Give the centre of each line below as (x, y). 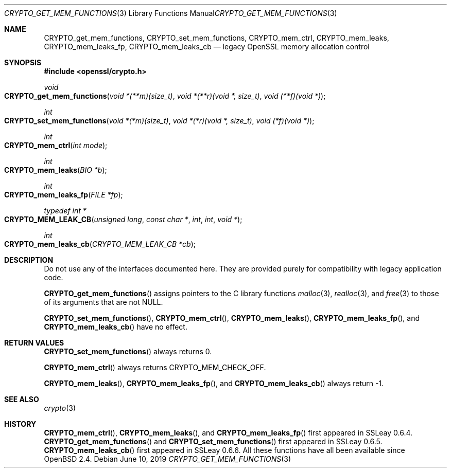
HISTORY (20, 424)
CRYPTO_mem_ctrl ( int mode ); (56, 145)
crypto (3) (60, 408)
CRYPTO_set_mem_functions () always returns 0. (128, 351)
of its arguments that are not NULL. (103, 302)
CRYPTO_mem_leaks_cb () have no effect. (116, 327)
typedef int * (65, 211)
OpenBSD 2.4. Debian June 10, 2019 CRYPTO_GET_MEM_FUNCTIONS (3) (168, 459)
